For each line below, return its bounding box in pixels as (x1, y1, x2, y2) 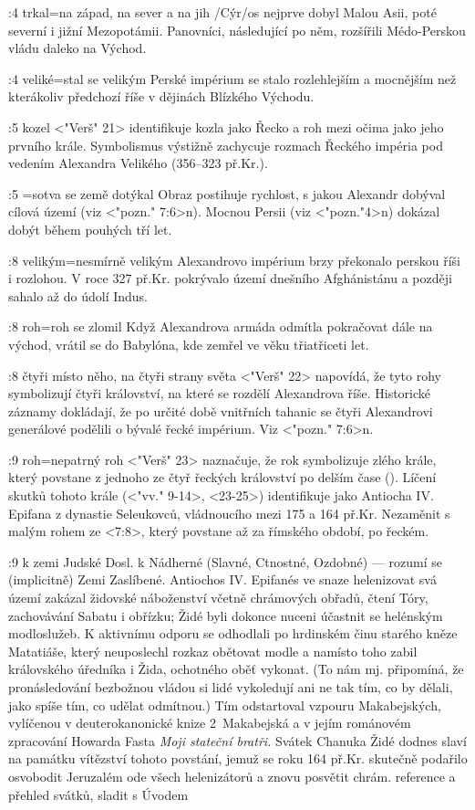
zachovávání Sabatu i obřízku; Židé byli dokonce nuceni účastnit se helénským (8, 605, 443, 625)
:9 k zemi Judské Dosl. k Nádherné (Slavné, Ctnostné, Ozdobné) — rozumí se (8, 552, 442, 571)
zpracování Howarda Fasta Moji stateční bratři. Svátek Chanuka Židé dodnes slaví (8, 731, 467, 750)
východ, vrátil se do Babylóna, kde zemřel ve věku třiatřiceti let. (8, 334, 369, 353)
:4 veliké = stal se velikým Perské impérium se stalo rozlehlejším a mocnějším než (8, 68, 457, 88)
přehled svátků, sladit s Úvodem (8, 784, 189, 804)
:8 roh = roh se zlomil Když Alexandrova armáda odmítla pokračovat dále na (8, 317, 433, 336)
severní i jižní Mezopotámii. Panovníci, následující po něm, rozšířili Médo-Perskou (8, 20, 466, 39)
